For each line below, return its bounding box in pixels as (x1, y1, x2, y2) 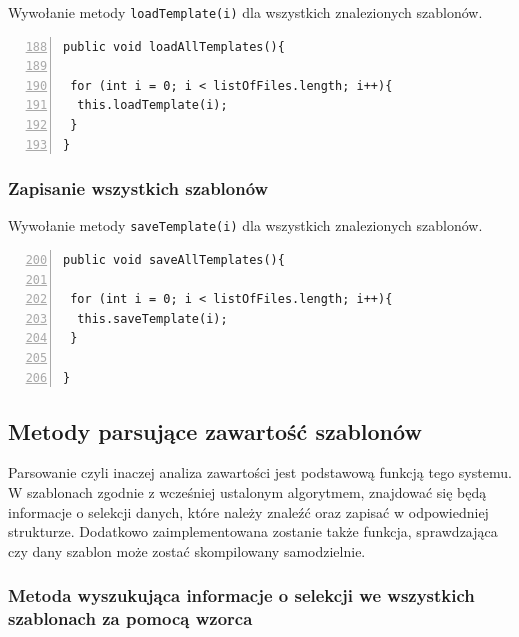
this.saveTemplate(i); (77, 311, 228, 326)
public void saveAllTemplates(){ (63, 253, 285, 268)
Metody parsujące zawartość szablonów (8, 415, 422, 446)
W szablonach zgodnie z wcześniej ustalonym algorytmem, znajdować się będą (8, 482, 487, 503)
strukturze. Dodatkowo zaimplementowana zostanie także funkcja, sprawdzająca (8, 521, 498, 542)
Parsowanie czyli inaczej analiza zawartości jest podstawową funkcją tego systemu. (8, 462, 512, 483)
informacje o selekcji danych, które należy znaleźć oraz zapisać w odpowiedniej (8, 501, 489, 522)
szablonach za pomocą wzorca (8, 606, 253, 631)
